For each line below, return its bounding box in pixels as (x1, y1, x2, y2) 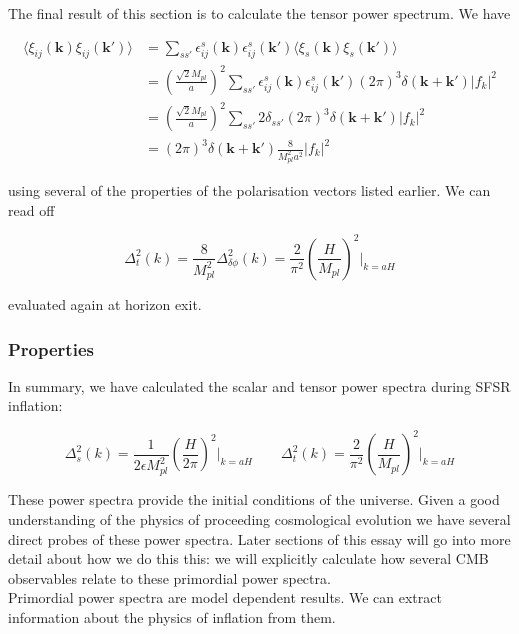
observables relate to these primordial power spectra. (8, 567, 331, 588)
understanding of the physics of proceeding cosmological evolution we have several (8, 509, 511, 530)
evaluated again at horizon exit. (8, 293, 202, 314)
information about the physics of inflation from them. (8, 607, 336, 628)
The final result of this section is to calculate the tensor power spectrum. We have (8, 3, 511, 23)
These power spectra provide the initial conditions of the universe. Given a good (8, 489, 500, 510)
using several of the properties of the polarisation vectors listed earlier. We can (8, 180, 491, 201)
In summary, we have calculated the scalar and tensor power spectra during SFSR (8, 375, 511, 396)
